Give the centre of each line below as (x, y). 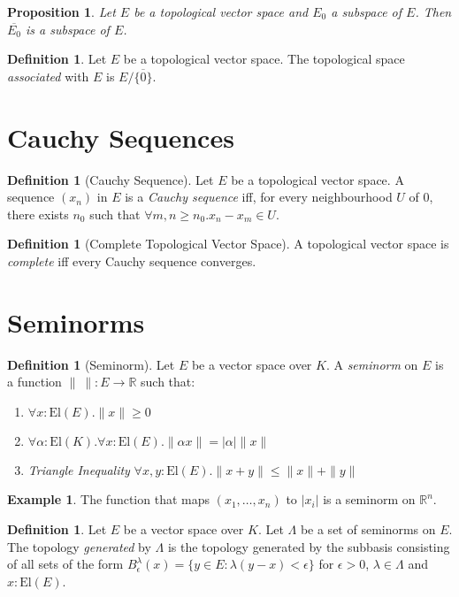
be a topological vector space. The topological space (264, 59)
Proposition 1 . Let (61, 11)
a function (34, 382)
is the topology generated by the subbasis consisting (309, 546)
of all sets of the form (65, 564)
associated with (48, 76)
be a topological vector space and (221, 11)
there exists (38, 214)
